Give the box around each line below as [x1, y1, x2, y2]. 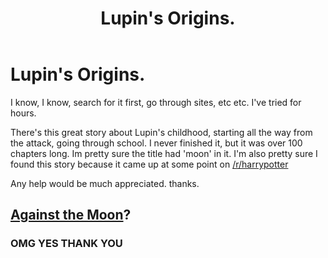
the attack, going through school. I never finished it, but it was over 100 [10, 137, 303, 149]
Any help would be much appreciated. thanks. [10, 177, 200, 189]
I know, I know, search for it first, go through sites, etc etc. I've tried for [10, 96, 302, 108]
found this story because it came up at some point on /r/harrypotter [10, 158, 289, 170]
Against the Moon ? [10, 207, 132, 224]
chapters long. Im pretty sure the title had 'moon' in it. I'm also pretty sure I [10, 147, 318, 159]
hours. [10, 107, 37, 119]
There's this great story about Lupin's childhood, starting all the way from [10, 126, 313, 138]
